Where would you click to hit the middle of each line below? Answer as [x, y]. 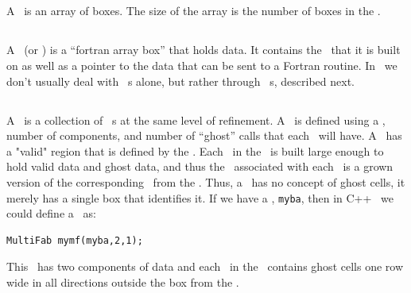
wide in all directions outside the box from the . [123, 281]
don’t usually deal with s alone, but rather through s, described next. [181, 81]
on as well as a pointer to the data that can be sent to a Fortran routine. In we [202, 65]
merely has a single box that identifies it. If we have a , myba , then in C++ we [200, 197]
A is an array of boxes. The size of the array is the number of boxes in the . [194, 11]
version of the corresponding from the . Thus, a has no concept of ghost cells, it [206, 181]
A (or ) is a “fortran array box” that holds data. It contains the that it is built [204, 50]
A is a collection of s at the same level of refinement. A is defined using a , [196, 120]
